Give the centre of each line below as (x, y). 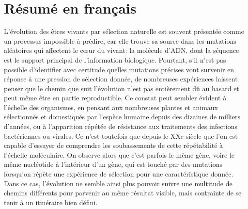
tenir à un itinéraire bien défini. (51, 202)
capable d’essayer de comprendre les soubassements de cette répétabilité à (114, 145)
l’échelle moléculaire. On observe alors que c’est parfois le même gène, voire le (119, 154)
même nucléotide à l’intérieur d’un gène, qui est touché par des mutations (113, 164)
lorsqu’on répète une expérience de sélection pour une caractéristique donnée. (119, 174)
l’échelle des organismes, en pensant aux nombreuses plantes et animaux (111, 107)
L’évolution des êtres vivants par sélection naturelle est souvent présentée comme (124, 31)
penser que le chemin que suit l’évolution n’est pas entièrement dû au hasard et (122, 88)
